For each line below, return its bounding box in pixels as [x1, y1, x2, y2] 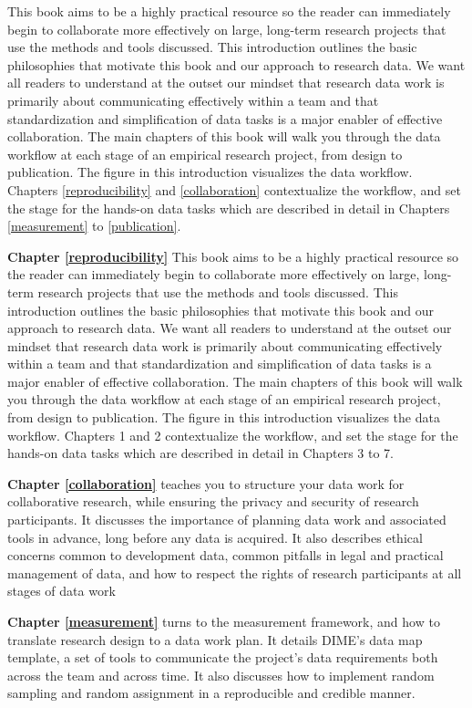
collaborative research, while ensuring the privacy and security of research [7, 492, 419, 511]
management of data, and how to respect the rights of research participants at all [7, 563, 462, 582]
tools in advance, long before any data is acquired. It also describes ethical [7, 527, 423, 547]
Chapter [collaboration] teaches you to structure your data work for [7, 474, 405, 493]
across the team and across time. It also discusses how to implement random [7, 665, 435, 684]
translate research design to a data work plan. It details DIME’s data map [7, 630, 423, 649]
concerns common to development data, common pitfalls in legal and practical [7, 546, 444, 565]
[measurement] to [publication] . [7, 216, 181, 235]
